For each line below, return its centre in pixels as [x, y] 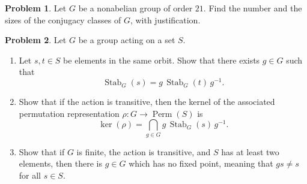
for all [30, 175]
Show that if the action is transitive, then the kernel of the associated [147, 102]
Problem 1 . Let [36, 8]
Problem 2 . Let [36, 40]
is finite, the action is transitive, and [144, 151]
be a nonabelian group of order [135, 8]
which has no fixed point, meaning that [201, 163]
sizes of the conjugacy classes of [63, 19]
